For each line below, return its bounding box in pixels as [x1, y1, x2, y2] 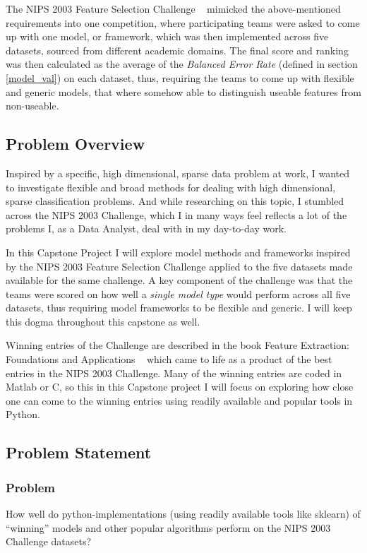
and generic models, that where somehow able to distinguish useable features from [6, 84, 361, 99]
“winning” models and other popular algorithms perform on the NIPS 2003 [6, 520, 331, 535]
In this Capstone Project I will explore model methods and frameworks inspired [6, 244, 351, 259]
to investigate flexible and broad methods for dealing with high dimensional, [6, 179, 336, 194]
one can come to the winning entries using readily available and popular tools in [6, 393, 353, 408]
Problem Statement [6, 441, 152, 463]
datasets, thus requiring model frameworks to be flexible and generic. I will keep [6, 300, 352, 315]
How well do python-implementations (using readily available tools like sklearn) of [6, 506, 361, 521]
